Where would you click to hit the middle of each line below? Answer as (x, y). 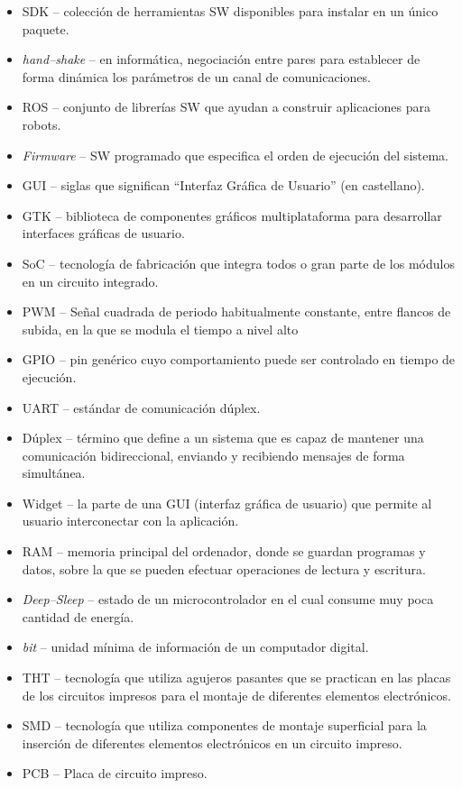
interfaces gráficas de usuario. (103, 233)
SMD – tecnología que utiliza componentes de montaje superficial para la (224, 725)
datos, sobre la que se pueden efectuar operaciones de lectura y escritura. (224, 568)
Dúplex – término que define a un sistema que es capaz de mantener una (223, 438)
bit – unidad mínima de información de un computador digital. (195, 647)
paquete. (46, 28)
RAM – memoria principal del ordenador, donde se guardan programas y (224, 551)
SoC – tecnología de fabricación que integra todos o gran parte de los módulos (238, 263)
